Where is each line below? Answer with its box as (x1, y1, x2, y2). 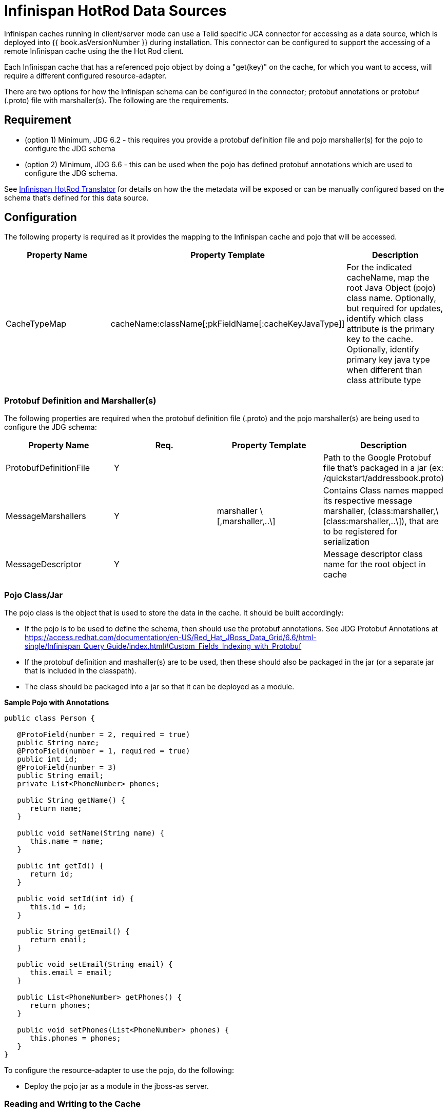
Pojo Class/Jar (4, 589, 63, 600)
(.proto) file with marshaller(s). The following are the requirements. (4, 95, 229, 105)
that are (409, 516, 439, 527)
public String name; (17, 738, 100, 747)
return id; (30, 869, 73, 878)
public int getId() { (17, 861, 104, 870)
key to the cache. (346, 334, 414, 345)
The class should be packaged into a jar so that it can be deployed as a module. (25, 682, 295, 691)
